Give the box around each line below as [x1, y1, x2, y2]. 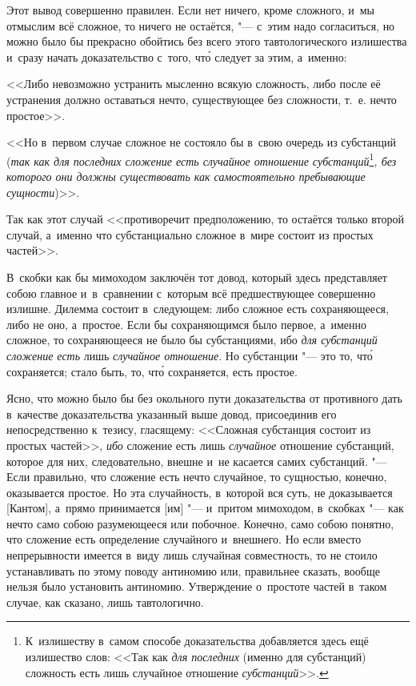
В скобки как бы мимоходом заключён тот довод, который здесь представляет [6, 268, 387, 285]
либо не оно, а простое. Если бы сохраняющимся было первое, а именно [6, 315, 366, 332]
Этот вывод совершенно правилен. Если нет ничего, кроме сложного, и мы [6, 2, 374, 18]
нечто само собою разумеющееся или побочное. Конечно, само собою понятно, [6, 515, 394, 532]
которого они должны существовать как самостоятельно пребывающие [6, 168, 366, 184]
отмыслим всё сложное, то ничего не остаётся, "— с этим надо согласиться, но [6, 17, 395, 34]
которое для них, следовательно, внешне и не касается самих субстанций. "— [6, 452, 387, 469]
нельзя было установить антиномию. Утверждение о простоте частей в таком [6, 578, 387, 595]
